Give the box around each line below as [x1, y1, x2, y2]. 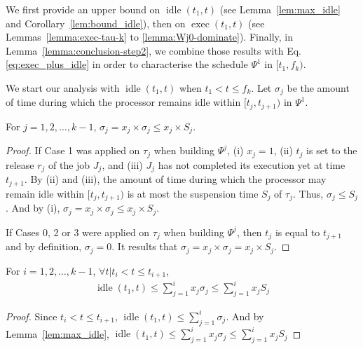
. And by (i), [6, 200, 60, 215]
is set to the [306, 143, 357, 158]
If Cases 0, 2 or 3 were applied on [6, 224, 150, 239]
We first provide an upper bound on [6, 2, 160, 16]
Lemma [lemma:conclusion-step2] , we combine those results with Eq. [6, 43, 301, 57]
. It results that [111, 239, 178, 254]
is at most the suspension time [127, 186, 259, 200]
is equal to [275, 224, 320, 239]
